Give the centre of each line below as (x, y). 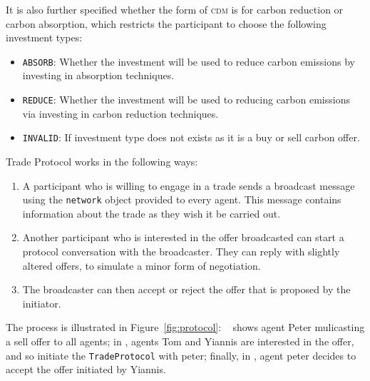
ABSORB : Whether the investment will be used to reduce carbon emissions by (189, 61)
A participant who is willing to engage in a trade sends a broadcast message (189, 185)
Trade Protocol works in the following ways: (102, 161)
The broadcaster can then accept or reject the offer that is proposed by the (186, 289)
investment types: (44, 37)
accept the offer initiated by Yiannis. (86, 369)
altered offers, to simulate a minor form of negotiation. (142, 265)
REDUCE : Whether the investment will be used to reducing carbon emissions (186, 100)
